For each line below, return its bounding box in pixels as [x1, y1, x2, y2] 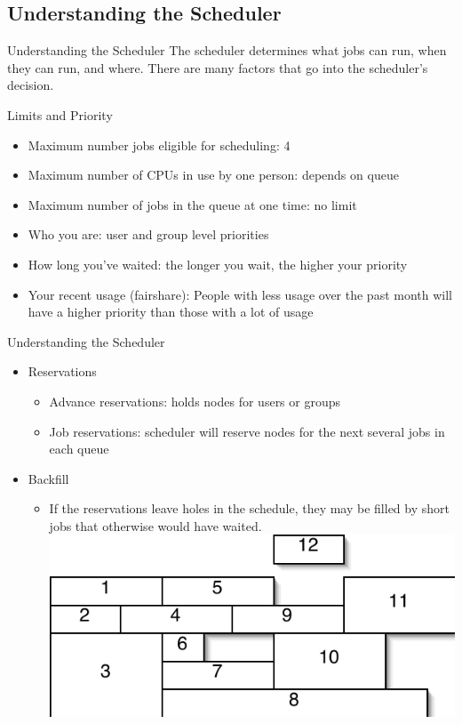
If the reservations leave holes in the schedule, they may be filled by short [49, 499, 450, 518]
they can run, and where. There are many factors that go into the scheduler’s [7, 58, 428, 76]
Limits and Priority [7, 105, 113, 124]
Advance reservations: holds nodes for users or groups [49, 391, 341, 410]
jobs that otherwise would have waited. [49, 516, 262, 535]
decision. [7, 76, 54, 94]
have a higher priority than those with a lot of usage [28, 302, 314, 321]
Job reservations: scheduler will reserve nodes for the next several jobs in [49, 422, 445, 440]
